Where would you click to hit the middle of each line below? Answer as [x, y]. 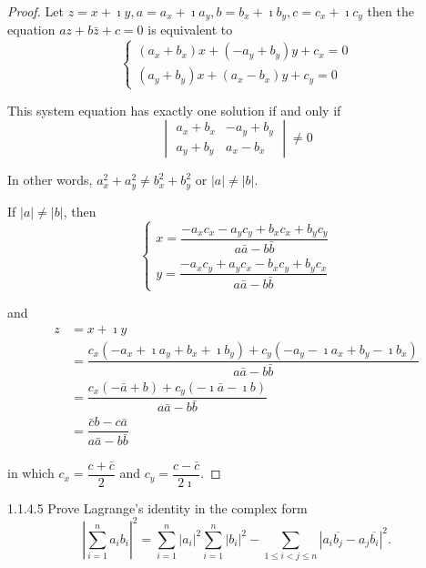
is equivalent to [190, 30]
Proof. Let [35, 11]
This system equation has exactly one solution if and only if [174, 110]
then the [390, 11]
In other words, [50, 180]
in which [31, 473]
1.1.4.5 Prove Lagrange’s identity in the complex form [157, 507]
